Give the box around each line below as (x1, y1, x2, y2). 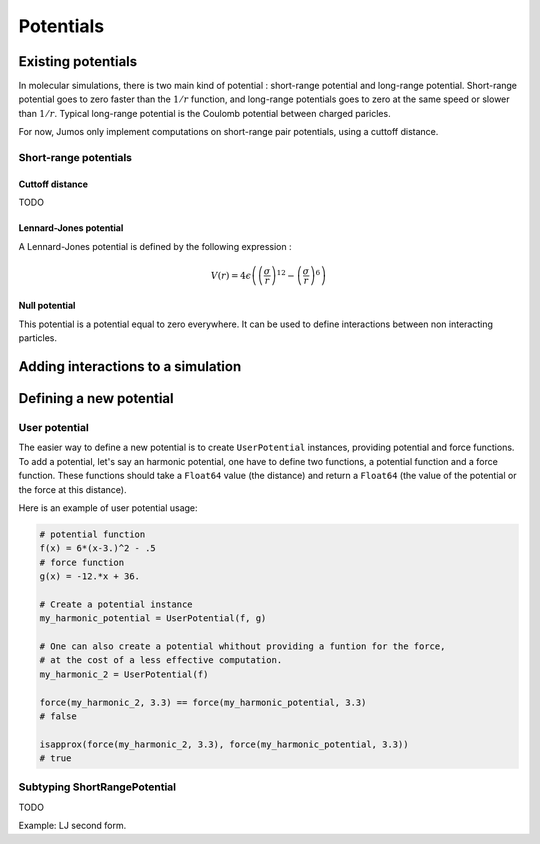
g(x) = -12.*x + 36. (39, 571, 140, 582)
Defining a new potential (18, 390, 174, 407)
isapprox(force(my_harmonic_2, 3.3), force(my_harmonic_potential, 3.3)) (39, 738, 409, 750)
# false (39, 710, 77, 722)
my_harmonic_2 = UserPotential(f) (39, 668, 209, 680)
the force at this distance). (18, 483, 127, 495)
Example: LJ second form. (18, 820, 127, 832)
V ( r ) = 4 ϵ (210, 270, 252, 281)
